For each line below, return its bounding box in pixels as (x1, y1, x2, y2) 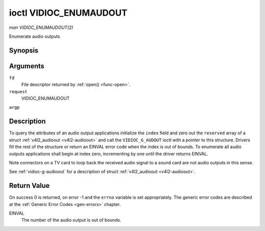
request (9, 89, 28, 94)
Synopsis (9, 46, 39, 54)
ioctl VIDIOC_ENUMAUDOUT (9, 7, 128, 18)
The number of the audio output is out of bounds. (21, 217, 121, 223)
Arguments (9, 62, 45, 70)
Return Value (9, 181, 50, 190)
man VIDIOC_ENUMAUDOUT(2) (9, 25, 74, 30)
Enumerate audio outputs (9, 33, 60, 39)
